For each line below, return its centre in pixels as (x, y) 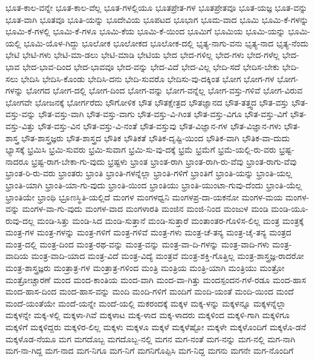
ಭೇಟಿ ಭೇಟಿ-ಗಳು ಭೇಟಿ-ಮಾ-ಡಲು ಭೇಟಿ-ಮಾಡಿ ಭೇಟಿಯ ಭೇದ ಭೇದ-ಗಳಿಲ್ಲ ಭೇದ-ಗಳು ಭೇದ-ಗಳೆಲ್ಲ (143, 55)
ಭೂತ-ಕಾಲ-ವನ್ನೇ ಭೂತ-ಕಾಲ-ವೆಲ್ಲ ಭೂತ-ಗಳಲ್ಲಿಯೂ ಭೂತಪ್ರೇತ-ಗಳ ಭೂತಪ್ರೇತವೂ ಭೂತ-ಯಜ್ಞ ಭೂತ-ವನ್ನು (157, 7)
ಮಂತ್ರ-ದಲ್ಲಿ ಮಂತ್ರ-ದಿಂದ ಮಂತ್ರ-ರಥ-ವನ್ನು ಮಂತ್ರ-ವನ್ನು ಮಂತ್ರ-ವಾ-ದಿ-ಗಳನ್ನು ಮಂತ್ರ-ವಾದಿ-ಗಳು (138, 244)
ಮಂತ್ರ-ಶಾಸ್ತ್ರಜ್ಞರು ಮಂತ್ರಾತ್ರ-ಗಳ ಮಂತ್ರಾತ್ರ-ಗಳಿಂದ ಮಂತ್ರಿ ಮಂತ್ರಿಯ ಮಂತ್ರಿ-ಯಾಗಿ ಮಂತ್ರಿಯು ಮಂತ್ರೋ (145, 268)
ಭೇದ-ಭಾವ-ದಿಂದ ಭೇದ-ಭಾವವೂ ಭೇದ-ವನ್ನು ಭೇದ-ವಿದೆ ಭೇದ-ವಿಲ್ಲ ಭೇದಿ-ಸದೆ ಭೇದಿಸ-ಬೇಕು (151, 66)
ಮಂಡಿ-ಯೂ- (290, 209)
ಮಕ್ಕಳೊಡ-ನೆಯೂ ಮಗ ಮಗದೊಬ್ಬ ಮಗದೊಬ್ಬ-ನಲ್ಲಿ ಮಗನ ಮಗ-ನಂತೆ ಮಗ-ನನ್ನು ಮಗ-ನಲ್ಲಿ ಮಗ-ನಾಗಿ (151, 338)
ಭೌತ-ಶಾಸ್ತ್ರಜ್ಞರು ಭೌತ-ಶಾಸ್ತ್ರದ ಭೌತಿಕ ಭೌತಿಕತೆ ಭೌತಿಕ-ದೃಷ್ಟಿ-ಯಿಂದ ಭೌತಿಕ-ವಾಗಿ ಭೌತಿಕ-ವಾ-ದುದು (156, 137)
